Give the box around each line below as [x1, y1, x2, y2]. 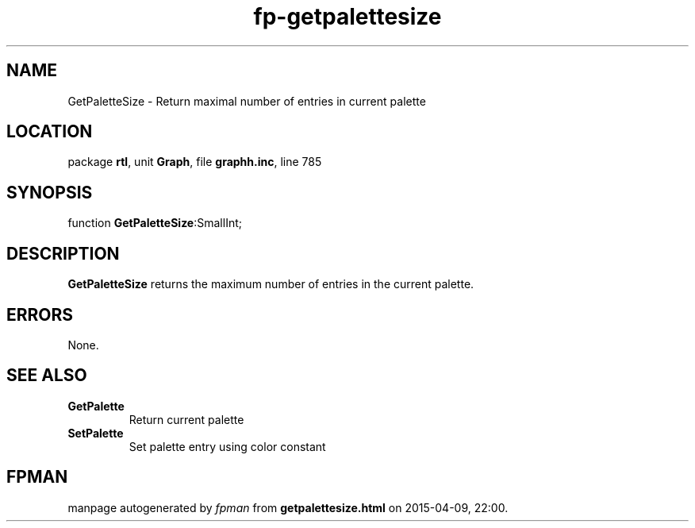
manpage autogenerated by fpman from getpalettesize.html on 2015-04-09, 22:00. [67, 500, 509, 515]
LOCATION [6, 121, 93, 142]
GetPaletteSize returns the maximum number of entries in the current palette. [67, 277, 474, 291]
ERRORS [6, 304, 74, 325]
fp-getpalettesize [253, 3, 442, 30]
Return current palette [129, 412, 244, 426]
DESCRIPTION [6, 243, 120, 264]
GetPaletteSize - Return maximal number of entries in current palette [67, 94, 426, 108]
